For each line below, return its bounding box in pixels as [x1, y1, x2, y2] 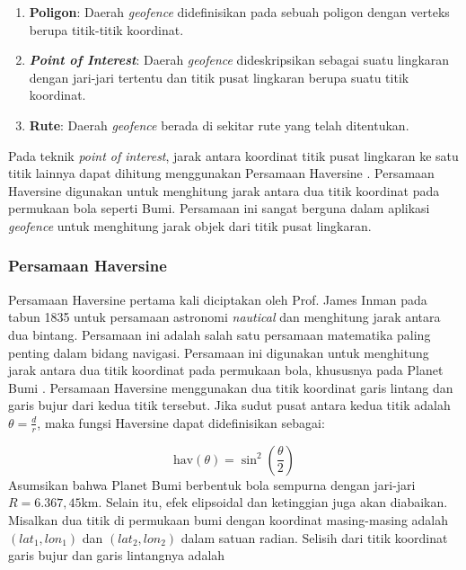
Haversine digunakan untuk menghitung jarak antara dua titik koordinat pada [8, 181, 440, 200]
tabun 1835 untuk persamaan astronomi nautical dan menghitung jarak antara [8, 307, 441, 326]
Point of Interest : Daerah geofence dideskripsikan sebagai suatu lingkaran [29, 50, 450, 69]
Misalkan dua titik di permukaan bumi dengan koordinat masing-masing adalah [8, 510, 448, 529]
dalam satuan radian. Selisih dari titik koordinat [180, 528, 448, 547]
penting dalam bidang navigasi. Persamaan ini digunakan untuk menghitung [8, 343, 429, 361]
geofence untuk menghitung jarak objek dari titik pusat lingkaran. [8, 216, 372, 235]
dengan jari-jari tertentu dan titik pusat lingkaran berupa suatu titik [29, 67, 409, 86]
